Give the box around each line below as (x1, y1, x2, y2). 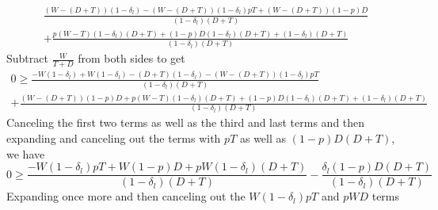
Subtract (6, 50, 48, 67)
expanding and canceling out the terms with (6, 130, 221, 147)
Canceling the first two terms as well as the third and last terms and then (6, 114, 365, 131)
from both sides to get (78, 50, 185, 67)
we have (6, 145, 45, 162)
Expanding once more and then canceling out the (6, 188, 246, 204)
